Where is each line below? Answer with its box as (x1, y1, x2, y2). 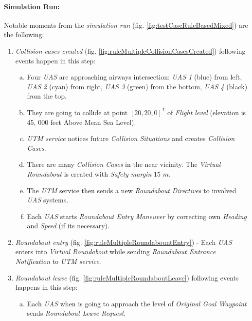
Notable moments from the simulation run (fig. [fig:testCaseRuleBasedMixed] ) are (4, 20, 248, 30)
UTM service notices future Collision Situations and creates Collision (27, 133, 235, 143)
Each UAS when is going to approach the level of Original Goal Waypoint (27, 298, 247, 308)
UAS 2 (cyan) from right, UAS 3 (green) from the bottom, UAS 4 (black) (27, 81, 248, 91)
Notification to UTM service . (15, 256, 101, 266)
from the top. (27, 91, 67, 101)
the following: (4, 29, 44, 40)
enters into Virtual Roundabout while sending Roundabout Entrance (15, 246, 216, 257)
